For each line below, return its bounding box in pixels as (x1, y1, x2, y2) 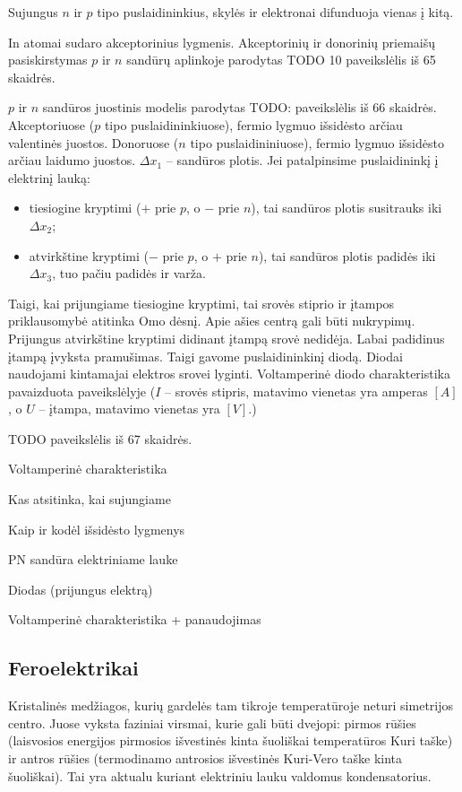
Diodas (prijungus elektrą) (8, 579, 153, 598)
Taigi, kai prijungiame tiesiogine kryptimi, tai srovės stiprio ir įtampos (8, 293, 395, 312)
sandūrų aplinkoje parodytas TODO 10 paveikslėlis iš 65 (126, 50, 436, 69)
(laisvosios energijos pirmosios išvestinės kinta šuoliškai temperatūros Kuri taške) (8, 731, 453, 750)
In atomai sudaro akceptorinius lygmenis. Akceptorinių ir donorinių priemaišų (8, 32, 435, 51)
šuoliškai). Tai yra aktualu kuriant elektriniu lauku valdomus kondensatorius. (8, 766, 432, 785)
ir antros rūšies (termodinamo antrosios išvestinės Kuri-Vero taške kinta (8, 749, 403, 768)
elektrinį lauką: (8, 168, 90, 187)
